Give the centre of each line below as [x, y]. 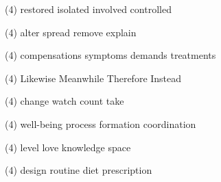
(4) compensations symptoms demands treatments [110, 55]
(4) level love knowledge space [68, 147]
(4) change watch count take [65, 101]
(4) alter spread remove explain [71, 32]
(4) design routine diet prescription [79, 170]
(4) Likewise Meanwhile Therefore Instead [93, 78]
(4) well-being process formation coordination [101, 123]
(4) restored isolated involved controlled [88, 9]
